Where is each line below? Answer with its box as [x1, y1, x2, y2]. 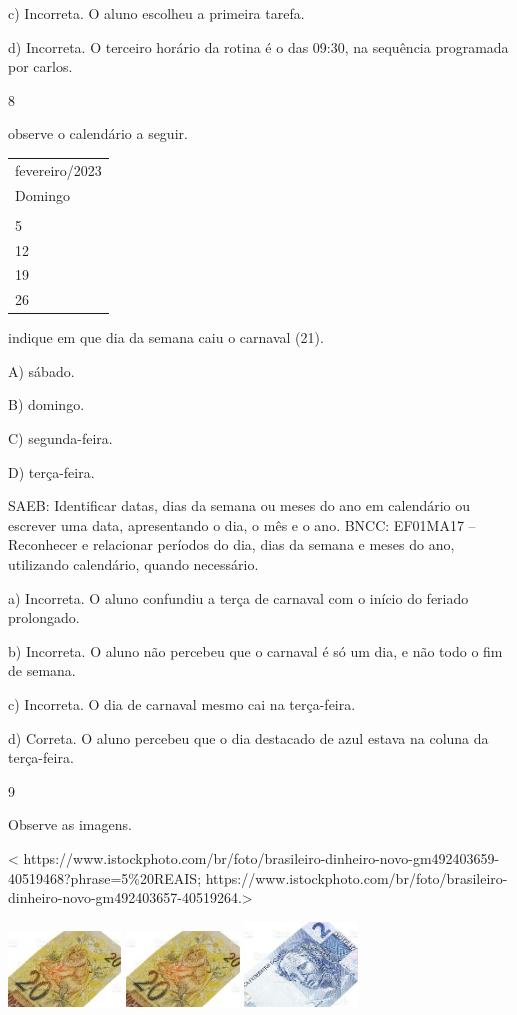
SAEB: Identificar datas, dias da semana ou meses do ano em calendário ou [8, 495, 471, 516]
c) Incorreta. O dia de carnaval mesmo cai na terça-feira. [8, 694, 356, 714]
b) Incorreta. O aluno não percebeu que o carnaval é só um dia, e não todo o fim [8, 640, 503, 661]
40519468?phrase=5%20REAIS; [8, 867, 202, 888]
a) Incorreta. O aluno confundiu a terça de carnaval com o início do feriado [8, 587, 469, 608]
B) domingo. [8, 394, 85, 415]
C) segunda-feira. [8, 428, 113, 449]
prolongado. [8, 607, 80, 628]
